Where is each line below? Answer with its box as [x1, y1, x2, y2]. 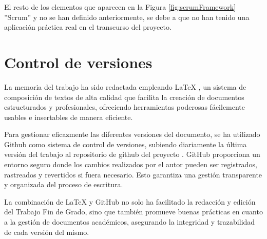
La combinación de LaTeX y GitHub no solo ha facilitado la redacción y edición [4, 196, 256, 207]
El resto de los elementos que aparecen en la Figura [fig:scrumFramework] [4, 2, 236, 12]
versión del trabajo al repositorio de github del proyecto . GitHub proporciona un [4, 149, 260, 160]
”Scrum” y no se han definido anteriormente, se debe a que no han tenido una [4, 11, 250, 22]
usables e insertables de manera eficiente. [4, 111, 133, 122]
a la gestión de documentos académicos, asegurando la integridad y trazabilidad [4, 216, 255, 227]
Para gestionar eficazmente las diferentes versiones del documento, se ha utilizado [4, 129, 260, 140]
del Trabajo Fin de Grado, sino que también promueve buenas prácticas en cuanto [4, 206, 263, 217]
